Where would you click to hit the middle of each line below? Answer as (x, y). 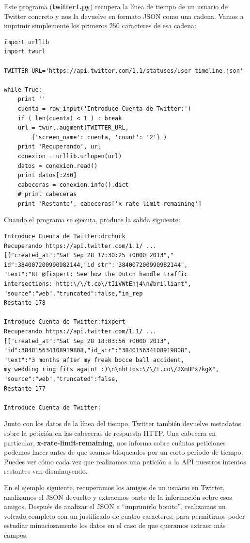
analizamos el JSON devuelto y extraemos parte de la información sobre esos (118, 497)
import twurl (25, 52)
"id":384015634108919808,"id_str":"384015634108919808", (98, 351)
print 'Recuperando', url (59, 147)
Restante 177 (25, 388)
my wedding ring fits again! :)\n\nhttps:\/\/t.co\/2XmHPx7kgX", (111, 370)
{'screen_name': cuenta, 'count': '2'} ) (99, 137)
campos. (16, 535)
